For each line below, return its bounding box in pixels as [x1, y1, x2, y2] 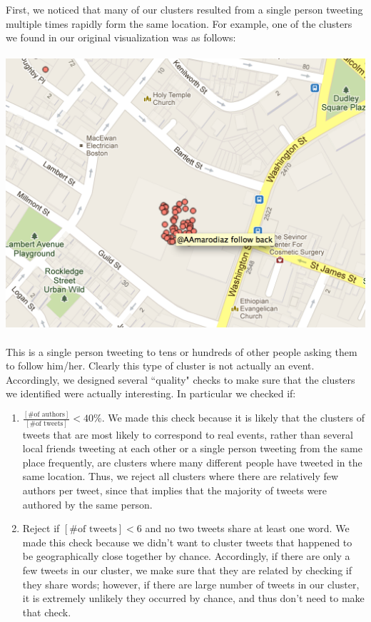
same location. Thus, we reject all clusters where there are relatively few [22, 469, 339, 484]
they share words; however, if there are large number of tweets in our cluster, [22, 576, 360, 591]
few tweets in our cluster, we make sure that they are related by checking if [22, 562, 352, 577]
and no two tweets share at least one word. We [145, 521, 350, 536]
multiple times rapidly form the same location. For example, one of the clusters [6, 16, 352, 31]
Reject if [22, 521, 60, 536]
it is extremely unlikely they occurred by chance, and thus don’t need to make [22, 591, 365, 606]
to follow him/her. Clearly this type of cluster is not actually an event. [6, 358, 315, 373]
